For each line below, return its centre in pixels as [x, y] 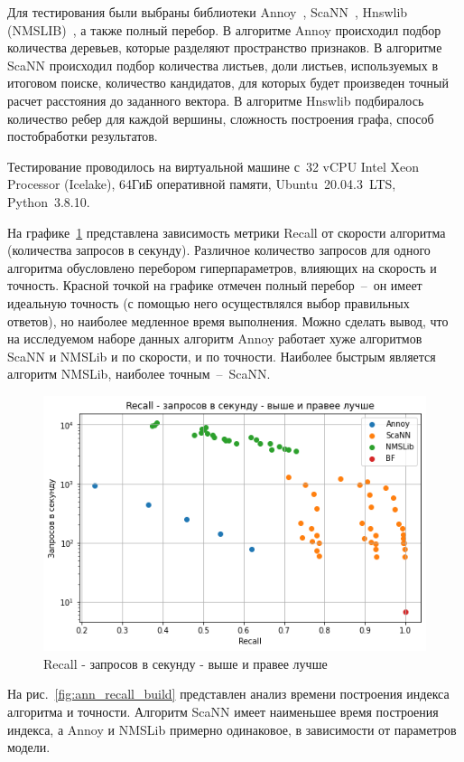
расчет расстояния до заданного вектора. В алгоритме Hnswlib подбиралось [216, 100]
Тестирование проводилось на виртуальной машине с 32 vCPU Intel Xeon [213, 166]
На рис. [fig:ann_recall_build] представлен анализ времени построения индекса [228, 694]
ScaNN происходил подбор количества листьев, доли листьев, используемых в [223, 65]
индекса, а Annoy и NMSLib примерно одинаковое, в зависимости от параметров [232, 729]
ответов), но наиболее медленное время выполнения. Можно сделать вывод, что [228, 320]
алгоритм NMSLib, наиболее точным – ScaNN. [139, 374]
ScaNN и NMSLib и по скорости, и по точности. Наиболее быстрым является [222, 356]
